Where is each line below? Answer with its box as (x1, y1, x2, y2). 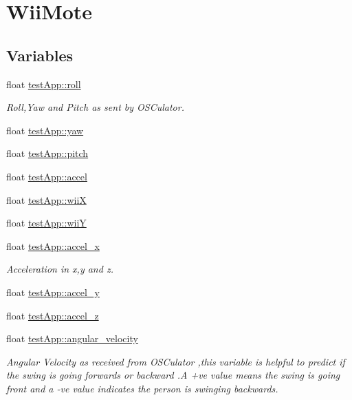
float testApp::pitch (6, 146, 89, 160)
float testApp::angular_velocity (6, 331, 138, 346)
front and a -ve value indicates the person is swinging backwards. (6, 381, 278, 395)
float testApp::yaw (6, 123, 84, 137)
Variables (6, 44, 74, 65)
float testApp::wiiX (6, 192, 87, 207)
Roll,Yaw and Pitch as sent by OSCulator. (6, 100, 184, 114)
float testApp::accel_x (6, 238, 100, 253)
